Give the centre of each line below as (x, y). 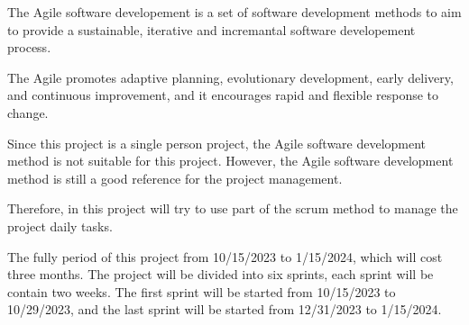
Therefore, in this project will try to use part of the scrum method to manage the (233, 208)
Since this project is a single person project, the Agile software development (217, 143)
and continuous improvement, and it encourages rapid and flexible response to (223, 95)
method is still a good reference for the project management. (175, 178)
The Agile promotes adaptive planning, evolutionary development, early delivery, (230, 77)
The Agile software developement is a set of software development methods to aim (234, 12)
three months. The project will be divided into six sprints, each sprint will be (221, 274)
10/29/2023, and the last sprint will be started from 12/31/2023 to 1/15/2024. (225, 309)
